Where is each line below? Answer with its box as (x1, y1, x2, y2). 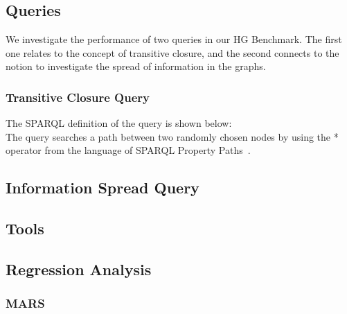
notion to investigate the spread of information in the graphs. (6, 59, 266, 73)
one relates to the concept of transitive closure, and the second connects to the (6, 45, 339, 60)
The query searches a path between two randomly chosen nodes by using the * (6, 129, 339, 143)
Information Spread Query (6, 177, 199, 198)
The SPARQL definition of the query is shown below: (6, 116, 232, 130)
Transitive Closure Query (6, 88, 150, 105)
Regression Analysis (6, 258, 152, 279)
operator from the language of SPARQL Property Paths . (6, 143, 251, 157)
